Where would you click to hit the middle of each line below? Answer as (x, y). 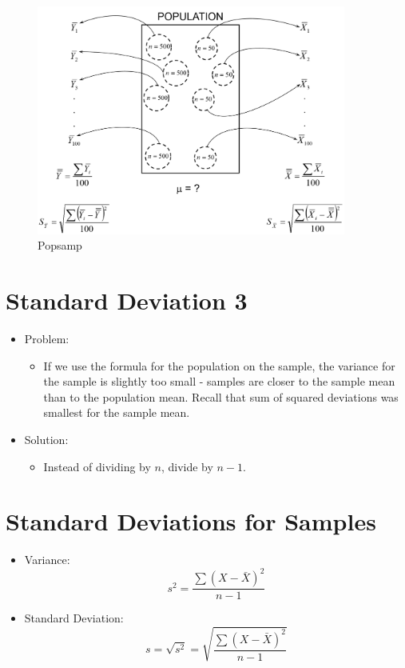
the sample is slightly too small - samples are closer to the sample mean (219, 381)
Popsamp (60, 245)
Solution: (46, 439)
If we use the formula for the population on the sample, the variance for (219, 365)
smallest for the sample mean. (117, 412)
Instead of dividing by (97, 466)
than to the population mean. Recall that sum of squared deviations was (221, 396)
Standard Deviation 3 (127, 300)
